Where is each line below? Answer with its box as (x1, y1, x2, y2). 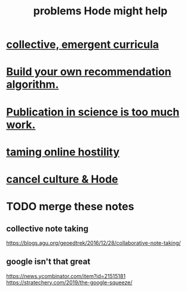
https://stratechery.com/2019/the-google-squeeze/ (6, 279, 133, 286)
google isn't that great (6, 257, 91, 267)
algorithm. (6, 78, 59, 91)
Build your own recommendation (6, 65, 171, 79)
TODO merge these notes (6, 200, 134, 213)
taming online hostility (6, 145, 120, 159)
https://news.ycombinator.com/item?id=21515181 (6, 272, 126, 279)
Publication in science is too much (6, 105, 180, 119)
